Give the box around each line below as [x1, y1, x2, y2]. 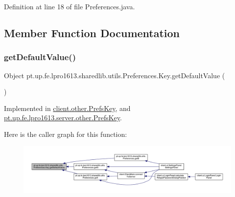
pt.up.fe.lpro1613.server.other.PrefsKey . [4, 112, 122, 123]
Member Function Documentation [4, 25, 180, 40]
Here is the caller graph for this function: [4, 129, 127, 139]
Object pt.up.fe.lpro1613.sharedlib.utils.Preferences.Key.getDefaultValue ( [4, 70, 225, 80]
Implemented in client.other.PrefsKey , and [4, 103, 131, 113]
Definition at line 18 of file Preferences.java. [4, 1, 135, 11]
